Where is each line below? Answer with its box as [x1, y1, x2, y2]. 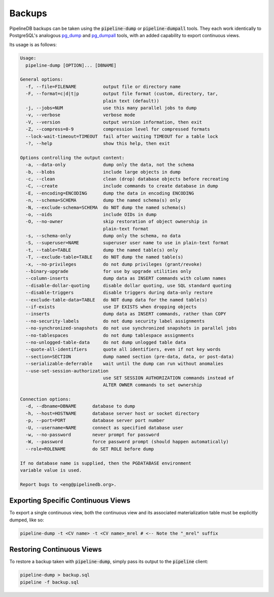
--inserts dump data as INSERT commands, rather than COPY [25, 311, 226, 317]
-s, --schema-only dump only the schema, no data [25, 233, 181, 239]
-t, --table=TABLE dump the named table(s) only [25, 247, 178, 253]
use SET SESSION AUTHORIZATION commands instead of [102, 375, 234, 381]
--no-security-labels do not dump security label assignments [25, 318, 205, 324]
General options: [20, 77, 63, 82]
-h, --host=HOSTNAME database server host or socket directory [25, 410, 200, 416]
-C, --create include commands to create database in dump [25, 183, 218, 189]
